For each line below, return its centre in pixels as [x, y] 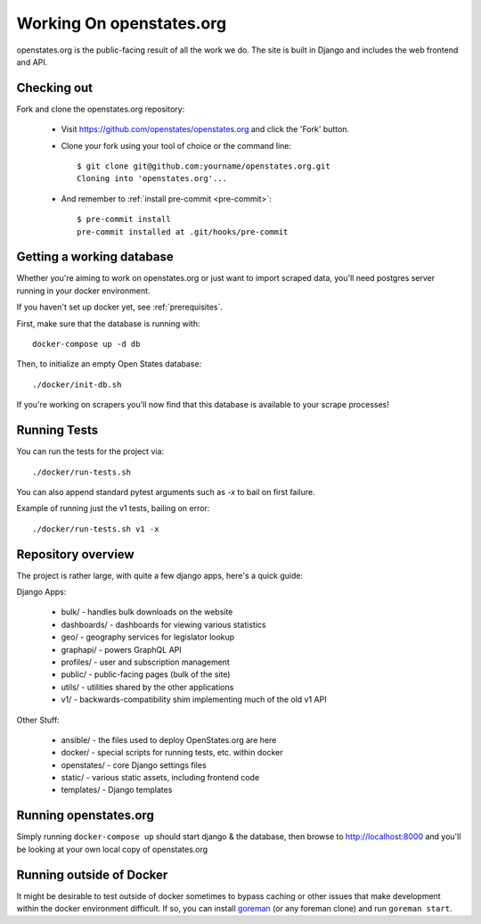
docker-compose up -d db [86, 344]
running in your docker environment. [83, 291]
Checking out [55, 88]
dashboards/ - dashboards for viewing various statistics [163, 624]
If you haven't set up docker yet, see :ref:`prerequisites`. [119, 307]
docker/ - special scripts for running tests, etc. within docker [172, 753]
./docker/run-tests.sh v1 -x [96, 529]
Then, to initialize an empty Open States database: [109, 364]
